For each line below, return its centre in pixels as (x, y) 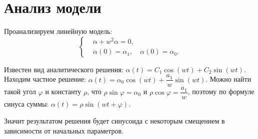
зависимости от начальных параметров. (64, 130)
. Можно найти (228, 79)
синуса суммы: (26, 104)
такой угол (20, 91)
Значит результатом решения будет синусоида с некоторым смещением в (114, 121)
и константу (63, 91)
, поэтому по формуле (221, 91)
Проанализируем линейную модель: (58, 31)
